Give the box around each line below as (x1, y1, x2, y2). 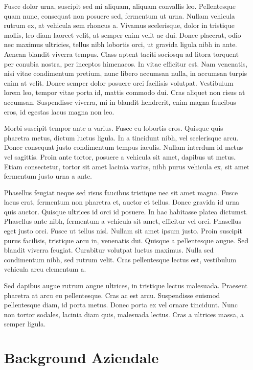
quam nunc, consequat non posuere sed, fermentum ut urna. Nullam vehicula (4, 10, 235, 21)
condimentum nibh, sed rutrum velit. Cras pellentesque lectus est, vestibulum (4, 254, 237, 264)
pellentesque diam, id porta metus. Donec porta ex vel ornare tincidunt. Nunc (4, 300, 238, 310)
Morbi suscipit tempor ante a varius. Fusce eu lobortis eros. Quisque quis (4, 123, 223, 133)
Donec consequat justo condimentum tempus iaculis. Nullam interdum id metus (4, 142, 243, 152)
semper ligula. (4, 319, 46, 329)
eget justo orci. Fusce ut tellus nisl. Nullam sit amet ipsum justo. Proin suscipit (4, 226, 242, 236)
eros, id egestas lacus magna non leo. (4, 106, 115, 116)
